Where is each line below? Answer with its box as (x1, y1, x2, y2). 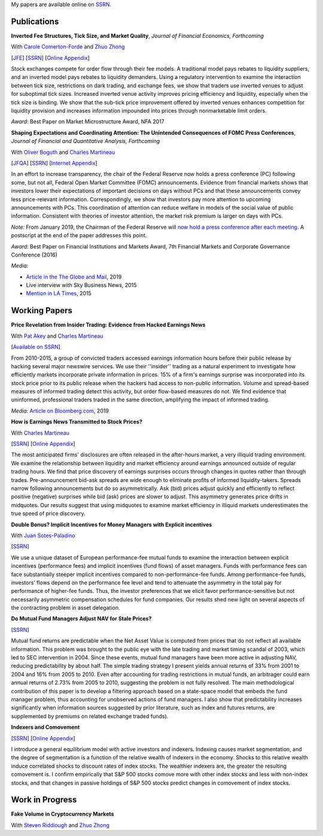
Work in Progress (11, 795, 77, 805)
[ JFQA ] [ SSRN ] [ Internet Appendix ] (11, 159, 98, 166)
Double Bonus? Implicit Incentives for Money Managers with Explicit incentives (11, 521, 212, 528)
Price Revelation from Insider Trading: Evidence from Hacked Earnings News (11, 321, 206, 329)
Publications (11, 16, 59, 26)
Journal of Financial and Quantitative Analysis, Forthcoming (11, 138, 160, 145)
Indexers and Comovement (11, 723, 80, 731)
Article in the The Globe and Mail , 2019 (26, 273, 122, 280)
